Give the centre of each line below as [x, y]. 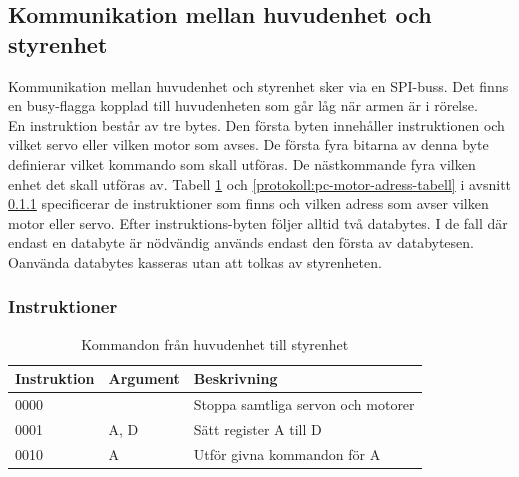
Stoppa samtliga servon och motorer [304, 404]
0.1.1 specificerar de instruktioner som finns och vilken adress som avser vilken [248, 203]
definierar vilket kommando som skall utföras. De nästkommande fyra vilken [242, 163]
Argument [144, 378]
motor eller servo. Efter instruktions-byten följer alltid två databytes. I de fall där [258, 222]
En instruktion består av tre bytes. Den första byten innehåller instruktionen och [256, 124]
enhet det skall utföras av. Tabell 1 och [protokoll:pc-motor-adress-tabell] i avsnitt [260, 183]
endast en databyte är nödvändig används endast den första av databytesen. [241, 242]
